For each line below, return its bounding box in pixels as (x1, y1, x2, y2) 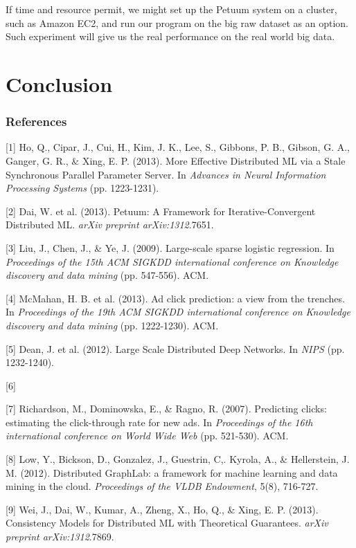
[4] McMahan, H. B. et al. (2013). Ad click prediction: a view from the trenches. (6, 291, 345, 305)
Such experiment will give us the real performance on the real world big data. (6, 29, 335, 44)
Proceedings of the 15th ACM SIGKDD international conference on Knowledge (6, 254, 339, 268)
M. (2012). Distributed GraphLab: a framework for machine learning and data (6, 465, 338, 479)
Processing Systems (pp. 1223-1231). (6, 181, 159, 195)
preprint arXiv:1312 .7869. (6, 529, 114, 544)
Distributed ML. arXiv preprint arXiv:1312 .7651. (6, 217, 214, 232)
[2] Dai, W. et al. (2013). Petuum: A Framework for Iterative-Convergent (6, 203, 316, 218)
